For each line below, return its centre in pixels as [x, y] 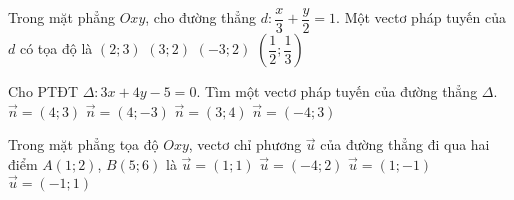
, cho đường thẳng [201, 17]
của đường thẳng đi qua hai [405, 144]
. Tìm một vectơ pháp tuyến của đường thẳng [337, 91]
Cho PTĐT [43, 91]
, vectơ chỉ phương [245, 144]
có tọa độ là [56, 48]
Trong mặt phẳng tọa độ [83, 144]
